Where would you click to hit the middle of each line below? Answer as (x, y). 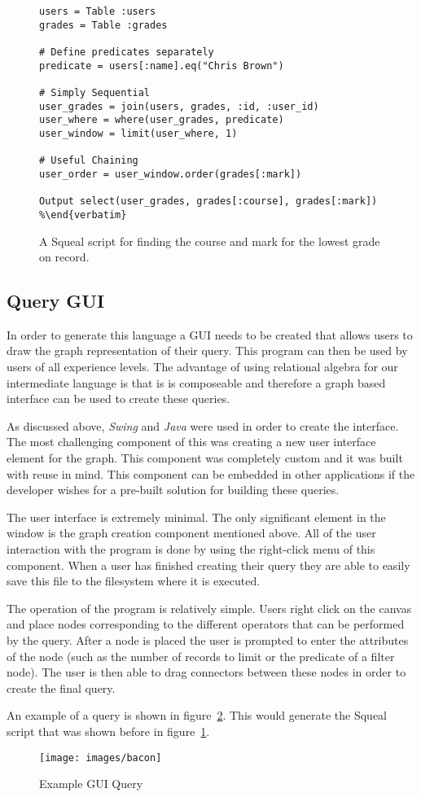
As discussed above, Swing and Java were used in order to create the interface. (203, 425)
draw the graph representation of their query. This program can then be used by (207, 350)
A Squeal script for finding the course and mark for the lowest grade (210, 241)
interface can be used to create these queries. (118, 398)
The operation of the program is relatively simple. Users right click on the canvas (209, 608)
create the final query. (61, 688)
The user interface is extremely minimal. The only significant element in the (196, 517)
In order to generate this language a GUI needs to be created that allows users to (210, 334)
